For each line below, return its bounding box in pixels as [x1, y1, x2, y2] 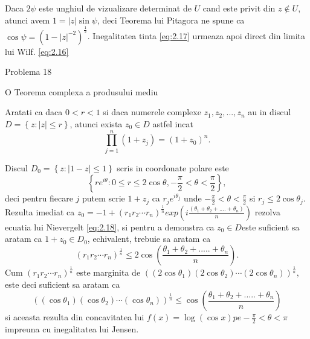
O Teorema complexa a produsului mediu [5, 85, 158, 98]
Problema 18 [5, 65, 52, 78]
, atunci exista [69, 117, 123, 130]
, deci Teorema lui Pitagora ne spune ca [97, 13, 245, 26]
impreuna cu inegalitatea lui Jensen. [5, 323, 139, 335]
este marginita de [76, 266, 141, 279]
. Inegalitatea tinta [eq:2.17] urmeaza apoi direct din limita [87, 30, 305, 42]
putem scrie [82, 192, 125, 204]
